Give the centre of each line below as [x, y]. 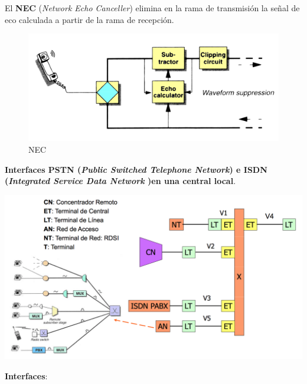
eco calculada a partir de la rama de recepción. [89, 19]
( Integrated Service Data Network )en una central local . [120, 181]
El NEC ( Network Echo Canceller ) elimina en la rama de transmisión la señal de [152, 8]
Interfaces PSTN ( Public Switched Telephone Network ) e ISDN [136, 169]
